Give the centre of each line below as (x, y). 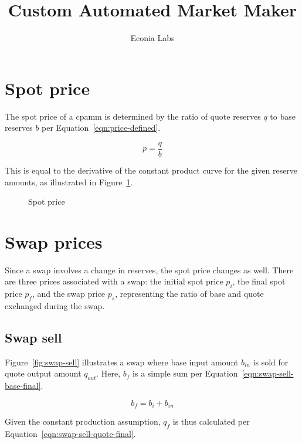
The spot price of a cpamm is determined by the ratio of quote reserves (133, 116)
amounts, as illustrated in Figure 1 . (69, 182)
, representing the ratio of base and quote (189, 294)
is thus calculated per (211, 421)
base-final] (23, 386)
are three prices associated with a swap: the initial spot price (114, 281)
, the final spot (259, 281)
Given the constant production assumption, (83, 421)
